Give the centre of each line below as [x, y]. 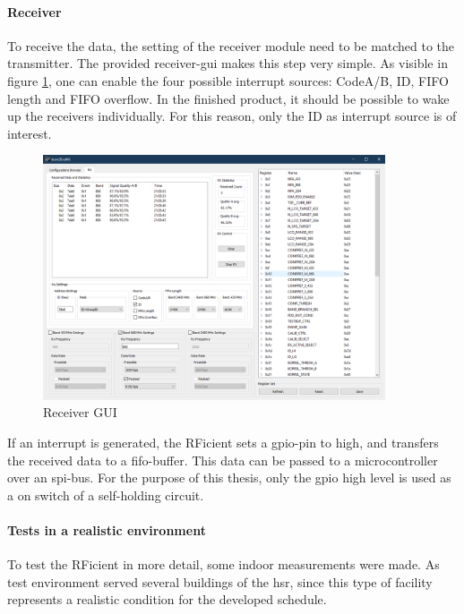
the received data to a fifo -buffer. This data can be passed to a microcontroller [223, 460]
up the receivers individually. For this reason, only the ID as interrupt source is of [232, 116]
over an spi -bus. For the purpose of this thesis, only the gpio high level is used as [229, 478]
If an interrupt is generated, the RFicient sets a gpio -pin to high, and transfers [223, 443]
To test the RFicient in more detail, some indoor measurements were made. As [223, 564]
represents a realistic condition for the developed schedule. [167, 599]
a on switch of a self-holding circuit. [106, 495]
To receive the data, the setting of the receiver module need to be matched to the [231, 45]
